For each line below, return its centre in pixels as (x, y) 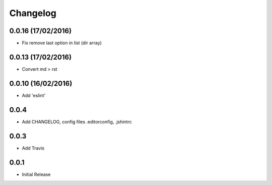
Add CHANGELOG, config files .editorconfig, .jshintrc (77, 122)
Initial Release (36, 174)
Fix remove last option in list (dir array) (62, 43)
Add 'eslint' (34, 95)
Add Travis (33, 148)
